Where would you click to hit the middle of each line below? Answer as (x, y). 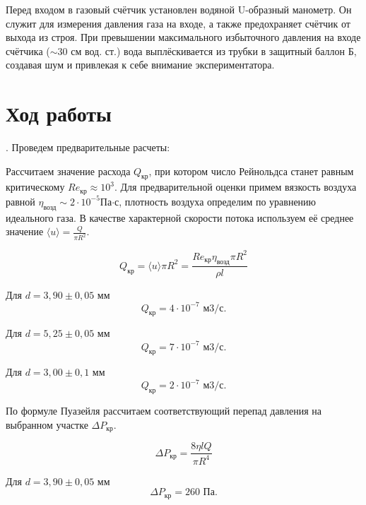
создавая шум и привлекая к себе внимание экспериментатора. (140, 65)
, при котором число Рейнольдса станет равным (251, 171)
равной (20, 201)
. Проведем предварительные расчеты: (88, 147)
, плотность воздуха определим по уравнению (218, 201)
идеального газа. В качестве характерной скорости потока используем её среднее (180, 217)
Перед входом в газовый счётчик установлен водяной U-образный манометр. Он (179, 9)
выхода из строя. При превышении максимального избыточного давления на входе (183, 37)
